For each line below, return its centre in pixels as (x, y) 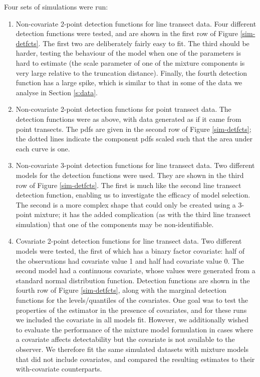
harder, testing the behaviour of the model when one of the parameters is (128, 53)
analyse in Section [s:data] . (57, 92)
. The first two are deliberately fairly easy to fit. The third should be (144, 43)
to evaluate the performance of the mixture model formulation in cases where (135, 329)
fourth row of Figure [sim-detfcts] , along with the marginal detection (121, 290)
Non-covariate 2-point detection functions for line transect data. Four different (136, 23)
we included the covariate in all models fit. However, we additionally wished (132, 320)
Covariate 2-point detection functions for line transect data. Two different (129, 241)
